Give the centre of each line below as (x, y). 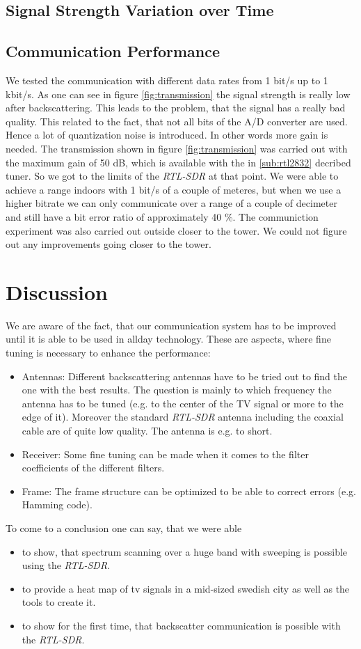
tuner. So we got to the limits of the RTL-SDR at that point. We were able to (172, 176)
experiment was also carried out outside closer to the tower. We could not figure (176, 230)
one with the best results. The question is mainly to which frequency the (177, 390)
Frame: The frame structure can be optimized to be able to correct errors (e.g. (189, 491)
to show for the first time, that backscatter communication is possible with (181, 625)
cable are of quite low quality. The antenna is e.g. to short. (147, 430)
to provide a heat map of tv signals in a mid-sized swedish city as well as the (186, 588)
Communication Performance (113, 51)
